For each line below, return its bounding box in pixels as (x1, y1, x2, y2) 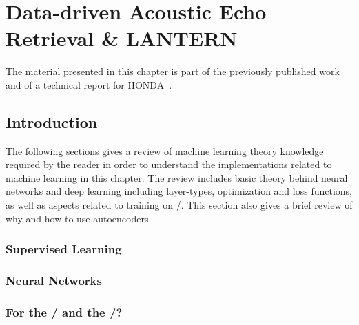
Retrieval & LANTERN (6, 24, 238, 52)
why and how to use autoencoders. (6, 211, 152, 225)
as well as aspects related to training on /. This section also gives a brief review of (6, 198, 353, 212)
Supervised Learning (6, 240, 122, 258)
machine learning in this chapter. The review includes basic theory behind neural (6, 170, 348, 185)
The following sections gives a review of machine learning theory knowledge (6, 143, 324, 158)
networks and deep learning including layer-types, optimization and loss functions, (6, 184, 352, 198)
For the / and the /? (6, 303, 123, 320)
